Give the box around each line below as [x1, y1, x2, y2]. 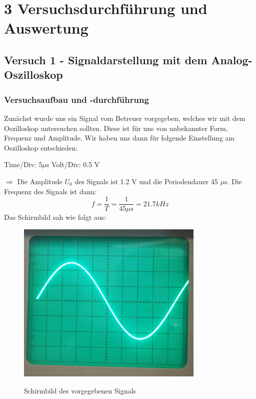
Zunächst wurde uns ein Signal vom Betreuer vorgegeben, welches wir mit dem [4, 112, 245, 123]
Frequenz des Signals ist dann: [4, 186, 97, 196]
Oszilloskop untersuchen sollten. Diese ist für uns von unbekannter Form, [4, 122, 228, 133]
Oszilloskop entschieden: [4, 142, 78, 153]
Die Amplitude [17, 176, 62, 186]
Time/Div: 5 [4, 159, 42, 170]
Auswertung [4, 18, 88, 38]
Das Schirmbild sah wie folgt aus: [4, 212, 106, 222]
